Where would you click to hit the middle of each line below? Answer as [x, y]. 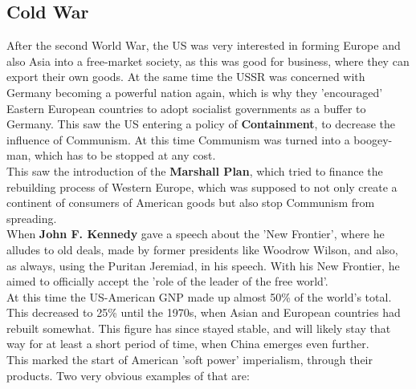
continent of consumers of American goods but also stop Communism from [191, 203]
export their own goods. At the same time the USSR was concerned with [186, 77]
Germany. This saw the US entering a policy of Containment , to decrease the [201, 124]
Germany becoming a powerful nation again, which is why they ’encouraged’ [195, 92]
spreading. [32, 218]
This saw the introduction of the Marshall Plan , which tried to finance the [195, 170]
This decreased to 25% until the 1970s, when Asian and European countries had [204, 312]
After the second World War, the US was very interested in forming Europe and [204, 45]
